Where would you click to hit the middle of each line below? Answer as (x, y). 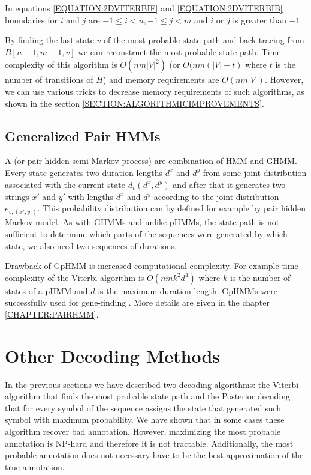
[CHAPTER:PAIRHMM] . (52, 314)
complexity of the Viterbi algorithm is (75, 277)
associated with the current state (65, 184)
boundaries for (31, 20)
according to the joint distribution (216, 196)
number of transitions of (49, 80)
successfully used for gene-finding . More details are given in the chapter (137, 302)
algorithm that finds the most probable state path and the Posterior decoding (147, 396)
